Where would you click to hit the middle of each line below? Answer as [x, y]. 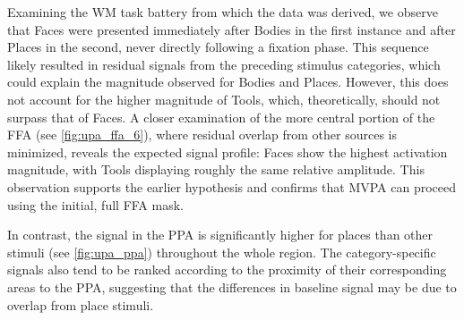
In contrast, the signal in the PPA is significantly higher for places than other [220, 235]
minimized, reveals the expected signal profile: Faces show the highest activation [228, 152]
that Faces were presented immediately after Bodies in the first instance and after [232, 29]
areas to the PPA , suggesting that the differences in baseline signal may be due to [232, 286]
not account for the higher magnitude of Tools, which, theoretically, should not [224, 99]
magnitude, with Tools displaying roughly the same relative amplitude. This [216, 169]
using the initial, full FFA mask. [95, 204]
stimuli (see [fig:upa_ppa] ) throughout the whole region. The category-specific [222, 252]
